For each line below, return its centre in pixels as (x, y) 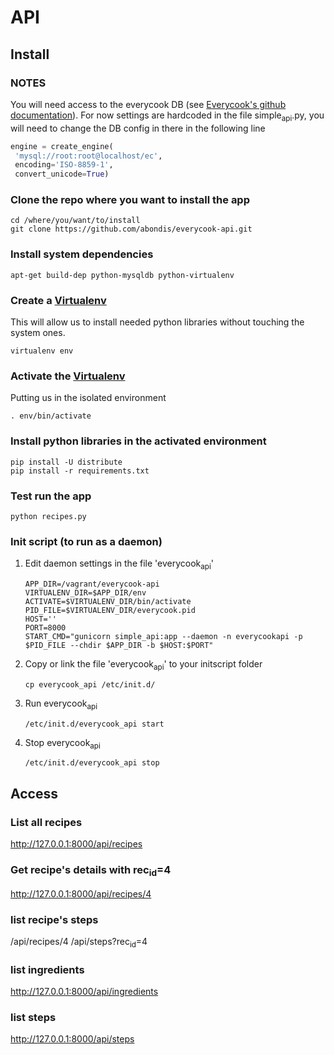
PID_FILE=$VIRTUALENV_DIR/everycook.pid (110, 611)
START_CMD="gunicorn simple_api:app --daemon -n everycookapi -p (163, 637)
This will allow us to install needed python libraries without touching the (157, 322)
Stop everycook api (62, 743)
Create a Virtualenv (58, 300)
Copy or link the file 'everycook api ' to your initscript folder (143, 665)
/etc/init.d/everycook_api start (94, 724)
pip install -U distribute (66, 462)
